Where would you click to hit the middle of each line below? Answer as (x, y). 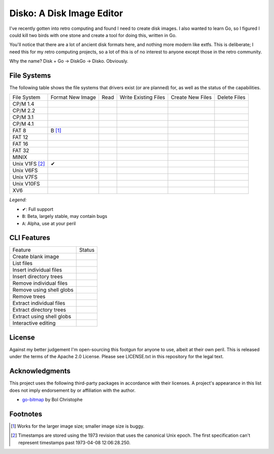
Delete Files (231, 97)
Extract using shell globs (42, 317)
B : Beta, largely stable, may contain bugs (65, 216)
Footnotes (26, 414)
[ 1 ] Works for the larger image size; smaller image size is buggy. (78, 426)
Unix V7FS (25, 177)
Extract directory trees (39, 310)
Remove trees (29, 296)
